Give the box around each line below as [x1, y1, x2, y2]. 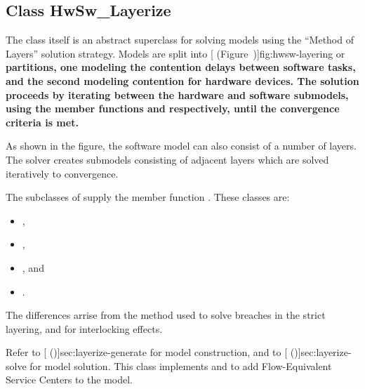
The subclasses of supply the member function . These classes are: [6, 190, 290, 204]
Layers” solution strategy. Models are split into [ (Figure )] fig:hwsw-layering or [6, 46, 345, 60]
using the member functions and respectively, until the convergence [6, 101, 340, 116]
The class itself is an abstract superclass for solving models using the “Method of [6, 32, 354, 47]
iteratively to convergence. [6, 166, 119, 180]
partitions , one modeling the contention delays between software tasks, [6, 60, 356, 74]
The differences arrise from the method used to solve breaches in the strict [6, 308, 326, 322]
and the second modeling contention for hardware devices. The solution [6, 73, 359, 88]
